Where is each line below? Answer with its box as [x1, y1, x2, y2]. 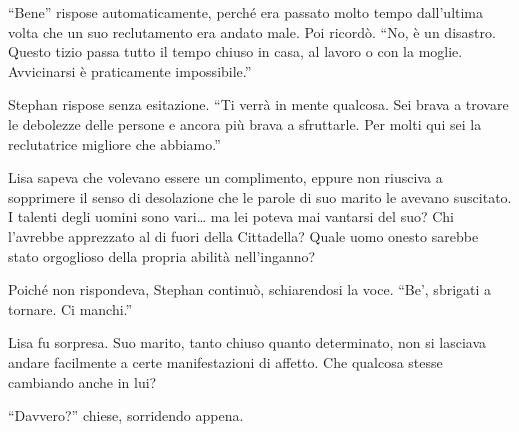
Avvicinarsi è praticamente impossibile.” [8, 60, 252, 81]
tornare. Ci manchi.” [8, 298, 133, 319]
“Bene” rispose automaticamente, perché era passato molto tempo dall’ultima [8, 2, 484, 22]
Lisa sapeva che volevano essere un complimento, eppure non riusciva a [8, 167, 443, 188]
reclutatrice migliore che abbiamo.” [8, 133, 221, 154]
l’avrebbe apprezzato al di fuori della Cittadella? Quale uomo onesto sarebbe [8, 225, 479, 246]
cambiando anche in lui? [8, 371, 157, 392]
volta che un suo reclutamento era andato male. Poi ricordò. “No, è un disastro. [8, 21, 496, 42]
